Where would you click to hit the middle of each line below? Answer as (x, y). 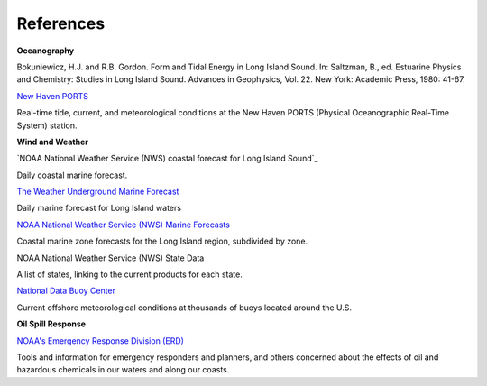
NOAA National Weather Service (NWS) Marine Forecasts (123, 225)
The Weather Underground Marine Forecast (98, 192)
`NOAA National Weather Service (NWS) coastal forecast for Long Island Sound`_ (167, 159)
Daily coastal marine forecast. (72, 175)
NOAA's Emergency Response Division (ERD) (101, 340)
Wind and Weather (53, 142)
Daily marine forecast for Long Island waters (99, 208)
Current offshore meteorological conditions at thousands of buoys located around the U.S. (184, 308)
